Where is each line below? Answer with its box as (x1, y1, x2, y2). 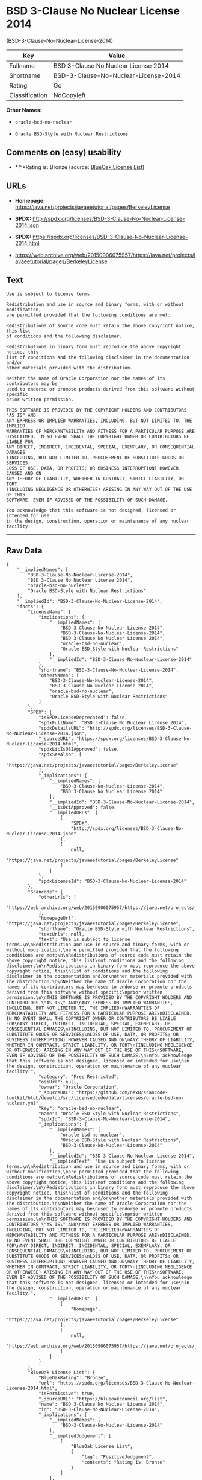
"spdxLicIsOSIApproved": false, (38, 747, 120, 753)
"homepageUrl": (38, 916, 77, 922)
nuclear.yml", (6, 1100, 42, 1106)
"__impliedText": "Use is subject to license (49, 1158, 165, 1164)
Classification (9, 91, 48, 99)
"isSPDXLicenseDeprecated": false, (38, 715, 128, 721)
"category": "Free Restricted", (38, 1074, 120, 1080)
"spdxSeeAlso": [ (38, 751, 82, 758)
